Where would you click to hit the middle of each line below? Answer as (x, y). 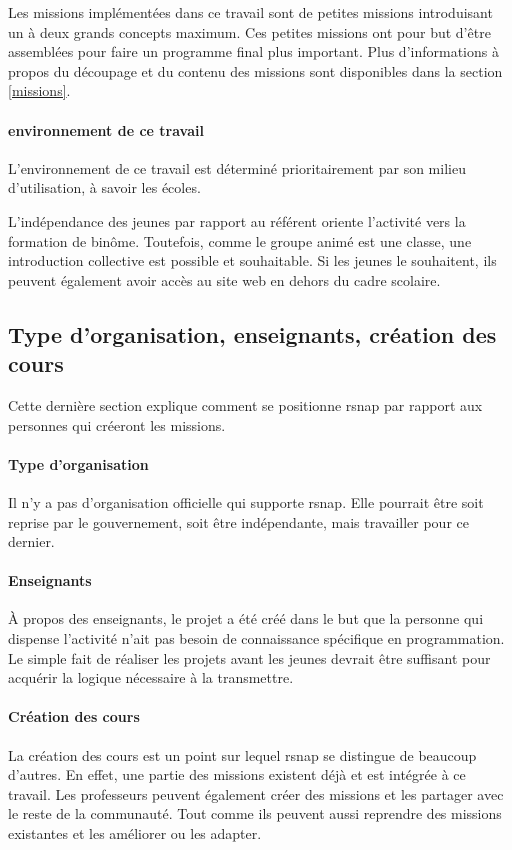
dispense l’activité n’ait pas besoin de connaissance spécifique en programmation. (256, 638)
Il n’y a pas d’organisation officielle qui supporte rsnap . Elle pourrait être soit (246, 501)
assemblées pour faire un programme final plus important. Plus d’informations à (253, 51)
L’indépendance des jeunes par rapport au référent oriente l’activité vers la (237, 220)
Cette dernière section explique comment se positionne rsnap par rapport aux (245, 404)
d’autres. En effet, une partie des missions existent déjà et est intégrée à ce (237, 774)
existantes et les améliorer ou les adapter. (135, 833)
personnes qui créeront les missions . (117, 424)
